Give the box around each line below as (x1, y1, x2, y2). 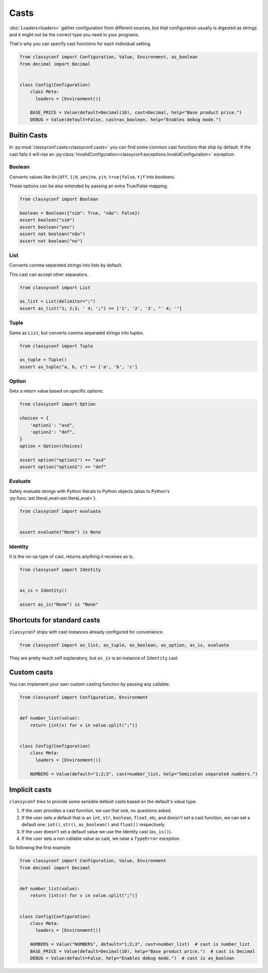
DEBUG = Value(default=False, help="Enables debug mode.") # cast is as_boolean (30, 955, 234, 961)
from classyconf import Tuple (19, 343, 93, 349)
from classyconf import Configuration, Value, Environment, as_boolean (19, 54, 198, 60)
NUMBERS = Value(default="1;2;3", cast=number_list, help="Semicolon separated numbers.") (30, 771, 258, 777)
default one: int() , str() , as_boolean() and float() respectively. (21, 821, 166, 827)
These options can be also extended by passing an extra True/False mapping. (9, 183, 168, 189)
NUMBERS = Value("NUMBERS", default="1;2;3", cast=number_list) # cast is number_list (30, 942, 250, 947)
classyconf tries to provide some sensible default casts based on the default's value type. (9, 799, 197, 805)
